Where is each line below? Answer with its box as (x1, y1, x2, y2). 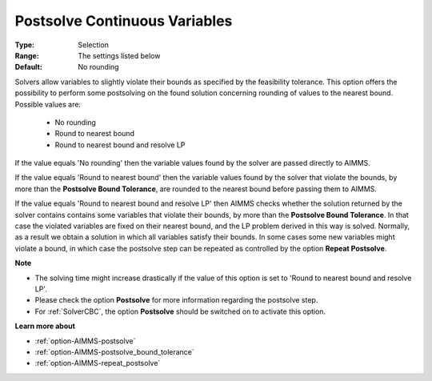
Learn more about (14, 321, 76, 331)
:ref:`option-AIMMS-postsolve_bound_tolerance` (34, 347, 195, 356)
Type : (14, 40, 35, 50)
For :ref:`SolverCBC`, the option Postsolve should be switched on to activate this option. (34, 307, 326, 316)
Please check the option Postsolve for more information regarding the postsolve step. (34, 295, 318, 305)
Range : (14, 50, 39, 60)
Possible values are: (14, 99, 82, 109)
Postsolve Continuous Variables (14, 12, 233, 30)
